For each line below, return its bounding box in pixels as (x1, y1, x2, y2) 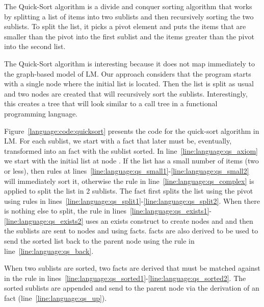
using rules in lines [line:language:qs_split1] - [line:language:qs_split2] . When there (4, 195, 260, 206)
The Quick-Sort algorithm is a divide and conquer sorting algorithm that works (4, 1, 252, 11)
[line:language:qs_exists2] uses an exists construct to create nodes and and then (4, 215, 253, 226)
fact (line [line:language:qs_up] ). (4, 293, 107, 303)
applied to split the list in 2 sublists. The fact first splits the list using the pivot (4, 185, 253, 196)
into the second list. (4, 41, 66, 52)
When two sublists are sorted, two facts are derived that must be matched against (4, 263, 260, 273)
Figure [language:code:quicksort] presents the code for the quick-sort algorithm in (4, 125, 259, 136)
